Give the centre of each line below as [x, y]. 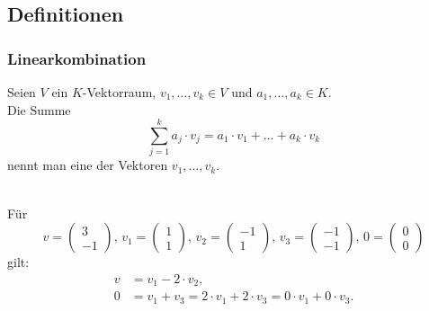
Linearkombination [77, 58]
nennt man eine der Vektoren [88, 165]
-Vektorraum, [119, 92]
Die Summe [39, 109]
